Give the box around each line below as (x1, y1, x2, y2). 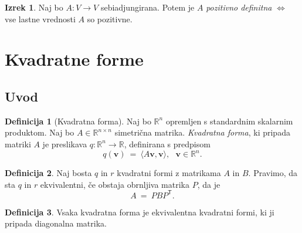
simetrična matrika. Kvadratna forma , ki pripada (114, 126, 290, 139)
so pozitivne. (87, 12, 133, 25)
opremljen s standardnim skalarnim (165, 114, 293, 127)
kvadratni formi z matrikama (117, 167, 221, 179)
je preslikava (42, 137, 87, 150)
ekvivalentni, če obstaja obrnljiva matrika (40, 178, 189, 190)
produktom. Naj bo (5, 126, 74, 139)
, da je (197, 178, 220, 190)
